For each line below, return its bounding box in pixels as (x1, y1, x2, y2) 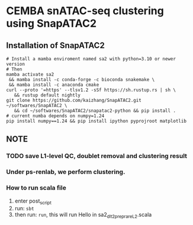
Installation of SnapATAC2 (6, 40, 105, 50)
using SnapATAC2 (6, 17, 96, 30)
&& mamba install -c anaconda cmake (8, 82, 99, 88)
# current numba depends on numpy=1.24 (6, 113, 105, 119)
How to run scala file (6, 184, 66, 192)
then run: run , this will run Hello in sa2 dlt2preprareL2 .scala (14, 211, 152, 220)
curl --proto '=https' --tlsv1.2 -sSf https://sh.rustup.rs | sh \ (6, 87, 176, 93)
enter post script (14, 197, 52, 205)
